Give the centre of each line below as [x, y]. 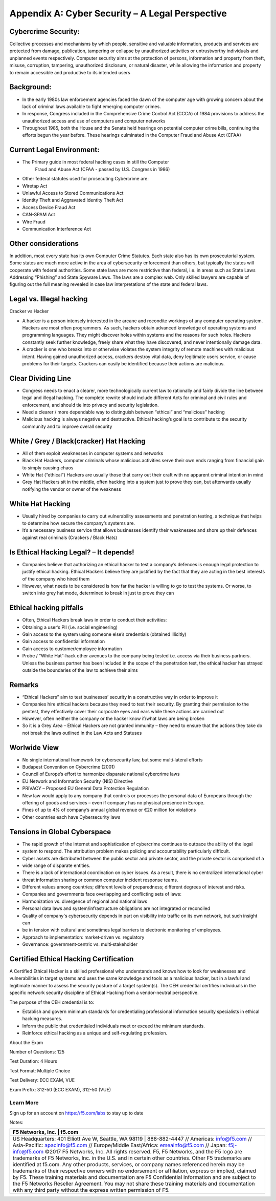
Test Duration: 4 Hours [33, 1061]
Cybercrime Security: [45, 32]
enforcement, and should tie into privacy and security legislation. [90, 405]
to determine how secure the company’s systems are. [79, 523]
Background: [30, 87]
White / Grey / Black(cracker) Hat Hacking [77, 441]
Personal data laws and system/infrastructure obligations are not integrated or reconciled [116, 908]
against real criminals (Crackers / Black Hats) [70, 537]
